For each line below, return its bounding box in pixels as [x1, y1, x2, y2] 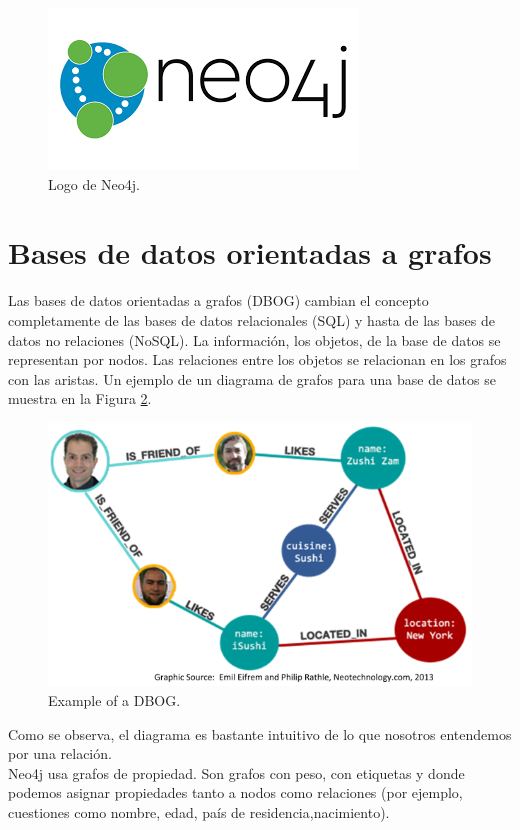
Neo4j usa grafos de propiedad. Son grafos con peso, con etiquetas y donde [8, 762, 465, 783]
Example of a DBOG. [48, 690, 181, 711]
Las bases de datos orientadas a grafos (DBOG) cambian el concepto [8, 290, 429, 311]
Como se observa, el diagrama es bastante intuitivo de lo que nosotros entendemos [8, 723, 512, 744]
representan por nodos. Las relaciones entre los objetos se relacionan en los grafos [8, 349, 507, 370]
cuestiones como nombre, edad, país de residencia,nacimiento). [8, 802, 390, 823]
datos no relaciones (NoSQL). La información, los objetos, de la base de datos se [8, 329, 501, 350]
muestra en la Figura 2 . [8, 388, 152, 409]
